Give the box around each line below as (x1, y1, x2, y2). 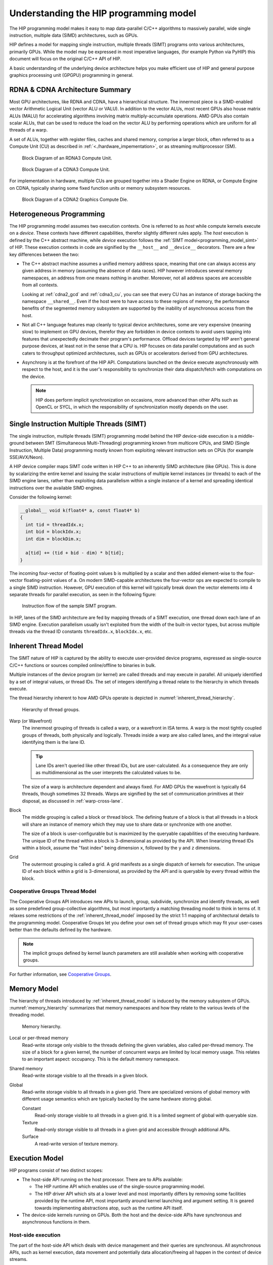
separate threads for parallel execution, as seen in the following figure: (9, 591, 157, 597)
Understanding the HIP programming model (9, 8, 197, 19)
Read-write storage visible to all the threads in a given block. (22, 1073, 149, 1079)
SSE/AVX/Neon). (9, 454, 44, 460)
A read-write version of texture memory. (34, 1141, 119, 1147)
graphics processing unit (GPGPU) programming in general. (9, 72, 133, 78)
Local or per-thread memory (9, 1035, 69, 1041)
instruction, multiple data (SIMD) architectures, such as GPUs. (9, 32, 139, 38)
